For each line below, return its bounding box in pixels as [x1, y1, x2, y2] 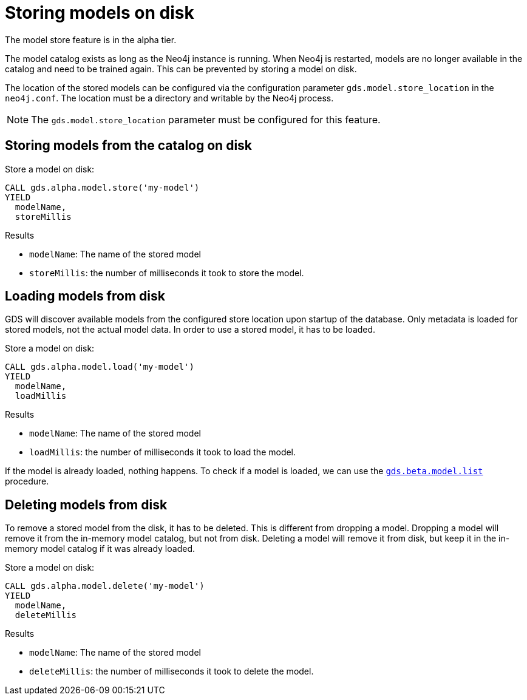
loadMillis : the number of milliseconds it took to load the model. [29, 447, 296, 458]
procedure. [5, 476, 49, 487]
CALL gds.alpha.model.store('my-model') [5, 182, 200, 192]
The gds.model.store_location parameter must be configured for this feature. [31, 113, 381, 126]
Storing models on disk [5, 2, 194, 23]
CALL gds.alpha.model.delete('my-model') [5, 581, 205, 591]
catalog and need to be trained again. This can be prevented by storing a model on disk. [5, 63, 357, 74]
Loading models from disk [5, 288, 165, 304]
